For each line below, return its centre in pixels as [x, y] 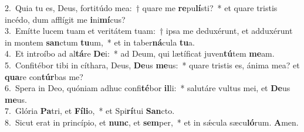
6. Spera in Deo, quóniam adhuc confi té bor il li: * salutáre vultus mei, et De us [148, 88]
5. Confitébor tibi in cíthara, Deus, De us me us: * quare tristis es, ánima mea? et [152, 65]
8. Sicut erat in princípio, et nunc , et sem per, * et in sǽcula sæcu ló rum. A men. [152, 122]
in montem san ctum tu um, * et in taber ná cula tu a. [100, 42]
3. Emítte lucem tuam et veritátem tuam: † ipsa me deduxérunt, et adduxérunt [149, 31]
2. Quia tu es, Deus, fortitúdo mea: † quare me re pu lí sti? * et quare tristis [141, 8]
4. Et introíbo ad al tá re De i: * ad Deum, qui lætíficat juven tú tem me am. [140, 53]
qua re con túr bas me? [44, 76]
